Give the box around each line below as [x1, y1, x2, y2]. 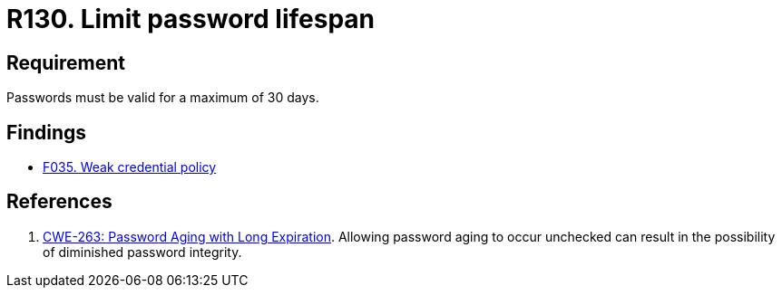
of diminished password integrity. [43, 243, 242, 260]
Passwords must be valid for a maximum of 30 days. [6, 90, 319, 106]
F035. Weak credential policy [43, 159, 217, 176]
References [6, 190, 112, 214]
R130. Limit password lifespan [6, 4, 375, 34]
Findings [6, 120, 87, 144]
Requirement [6, 51, 126, 74]
